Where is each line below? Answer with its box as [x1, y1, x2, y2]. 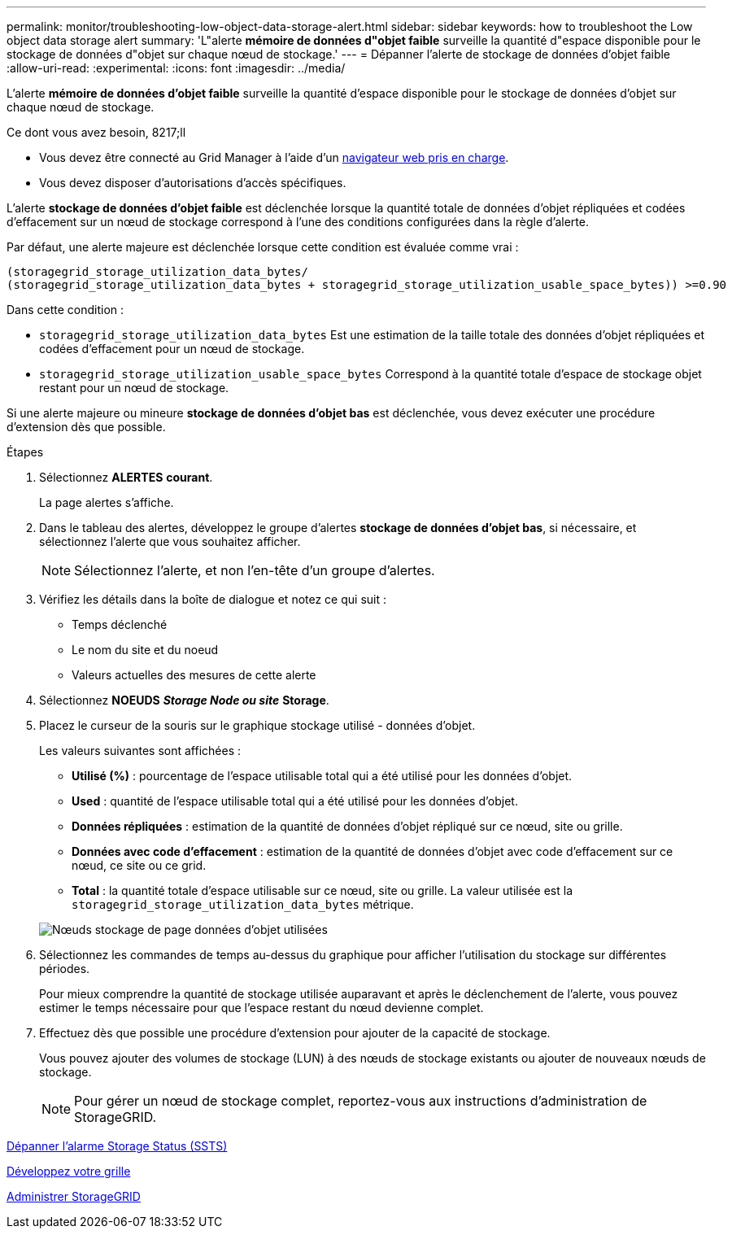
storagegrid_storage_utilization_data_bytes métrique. [72, 897, 414, 911]
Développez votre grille [7, 1164, 131, 1178]
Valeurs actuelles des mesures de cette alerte [72, 668, 316, 682]
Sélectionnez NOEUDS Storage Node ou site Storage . [39, 693, 329, 707]
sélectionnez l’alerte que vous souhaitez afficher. [39, 535, 301, 548]
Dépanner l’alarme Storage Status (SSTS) [7, 1139, 228, 1153]
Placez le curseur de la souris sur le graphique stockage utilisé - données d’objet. [39, 718, 476, 732]
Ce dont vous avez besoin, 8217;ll [7, 125, 186, 139]
